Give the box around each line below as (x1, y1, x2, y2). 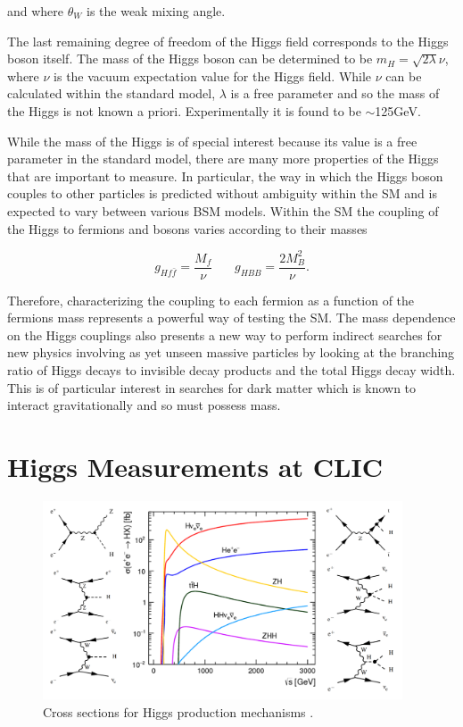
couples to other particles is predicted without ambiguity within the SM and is (7, 184, 437, 203)
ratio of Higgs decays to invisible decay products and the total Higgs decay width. (7, 361, 456, 380)
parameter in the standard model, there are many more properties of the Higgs (7, 149, 439, 168)
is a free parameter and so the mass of (230, 84, 440, 103)
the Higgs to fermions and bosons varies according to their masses (7, 219, 368, 238)
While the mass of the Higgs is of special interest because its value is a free (7, 131, 418, 150)
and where (7, 2, 64, 20)
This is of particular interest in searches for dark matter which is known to (7, 378, 417, 397)
